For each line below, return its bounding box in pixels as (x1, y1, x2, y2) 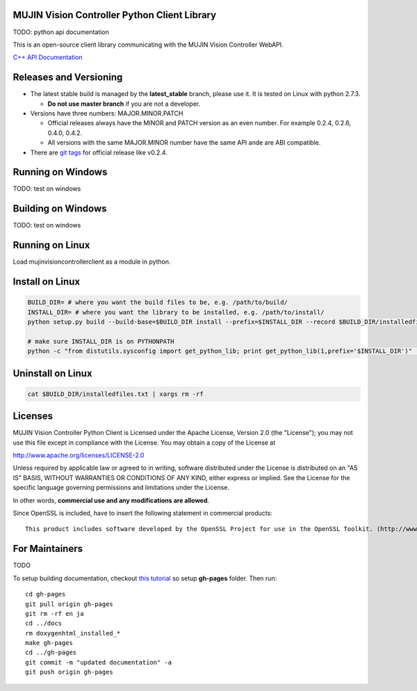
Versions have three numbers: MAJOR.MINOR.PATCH (30, 109, 183, 118)
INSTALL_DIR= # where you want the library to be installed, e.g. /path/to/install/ (27, 308, 325, 316)
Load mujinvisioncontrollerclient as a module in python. (13, 257, 171, 266)
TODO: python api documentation (13, 28, 109, 36)
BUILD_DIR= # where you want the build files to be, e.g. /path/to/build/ (27, 299, 288, 306)
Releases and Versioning (13, 72, 123, 84)
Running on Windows (13, 166, 108, 178)
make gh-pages (25, 639, 73, 647)
